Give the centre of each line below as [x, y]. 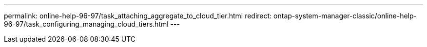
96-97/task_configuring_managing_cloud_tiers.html [86, 24]
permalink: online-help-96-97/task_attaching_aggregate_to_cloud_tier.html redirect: [138, 16]
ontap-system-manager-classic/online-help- [345, 16]
